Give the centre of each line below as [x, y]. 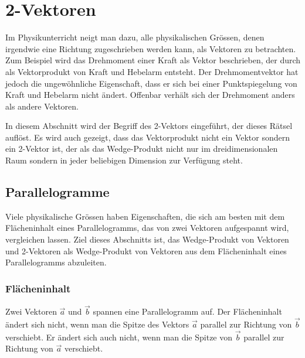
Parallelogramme [57, 192]
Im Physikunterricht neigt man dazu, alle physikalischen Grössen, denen [135, 37]
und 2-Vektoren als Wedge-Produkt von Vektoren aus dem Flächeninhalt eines [146, 250]
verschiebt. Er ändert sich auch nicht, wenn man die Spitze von [119, 337]
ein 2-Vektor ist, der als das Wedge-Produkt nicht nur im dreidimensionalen [142, 149]
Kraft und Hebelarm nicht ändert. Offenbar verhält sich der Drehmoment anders [150, 95]
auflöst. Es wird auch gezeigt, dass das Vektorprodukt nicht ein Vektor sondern [148, 137]
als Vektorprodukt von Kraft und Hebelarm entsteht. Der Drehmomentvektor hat [152, 71]
